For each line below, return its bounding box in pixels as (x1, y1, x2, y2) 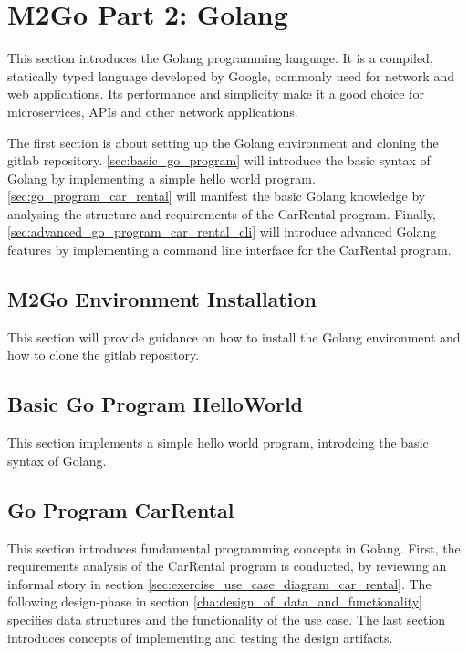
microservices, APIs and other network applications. (7, 101, 298, 121)
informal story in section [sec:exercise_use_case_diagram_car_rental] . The (7, 574, 432, 593)
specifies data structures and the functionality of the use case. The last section (7, 610, 446, 629)
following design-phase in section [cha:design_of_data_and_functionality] (7, 592, 422, 611)
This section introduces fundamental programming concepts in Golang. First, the (7, 538, 461, 557)
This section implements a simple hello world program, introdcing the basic (7, 433, 429, 452)
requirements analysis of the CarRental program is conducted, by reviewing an (7, 556, 447, 575)
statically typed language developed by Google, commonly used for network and (7, 66, 454, 85)
